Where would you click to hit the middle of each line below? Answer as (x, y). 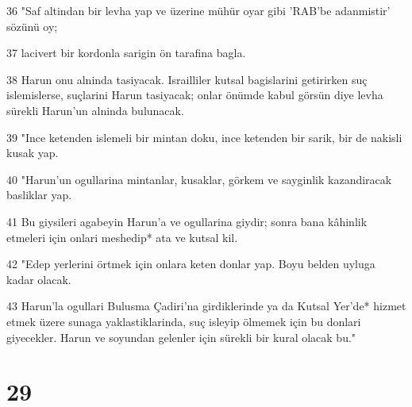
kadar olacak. (39, 279)
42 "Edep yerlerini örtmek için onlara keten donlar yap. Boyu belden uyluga (191, 264)
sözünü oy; (32, 26)
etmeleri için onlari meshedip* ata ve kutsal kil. (122, 237)
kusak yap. (33, 153)
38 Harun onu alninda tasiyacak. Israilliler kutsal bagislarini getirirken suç (187, 79)
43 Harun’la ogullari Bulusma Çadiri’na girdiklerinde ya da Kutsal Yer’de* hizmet (206, 306)
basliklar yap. (39, 195)
